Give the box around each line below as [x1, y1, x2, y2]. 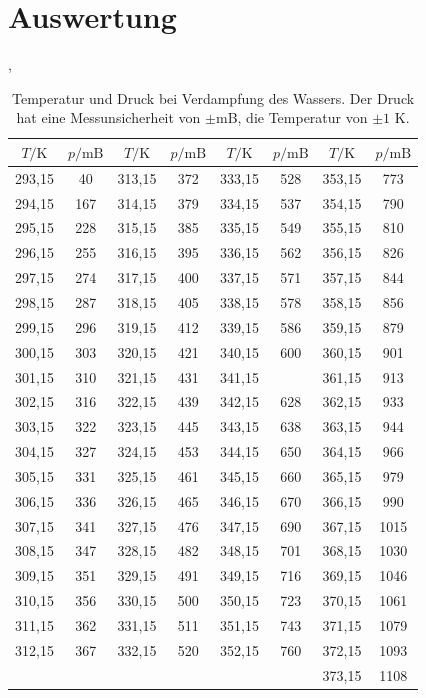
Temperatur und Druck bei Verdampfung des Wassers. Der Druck [11, 87, 415, 108]
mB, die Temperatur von [215, 107, 368, 128]
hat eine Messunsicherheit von [16, 107, 201, 128]
